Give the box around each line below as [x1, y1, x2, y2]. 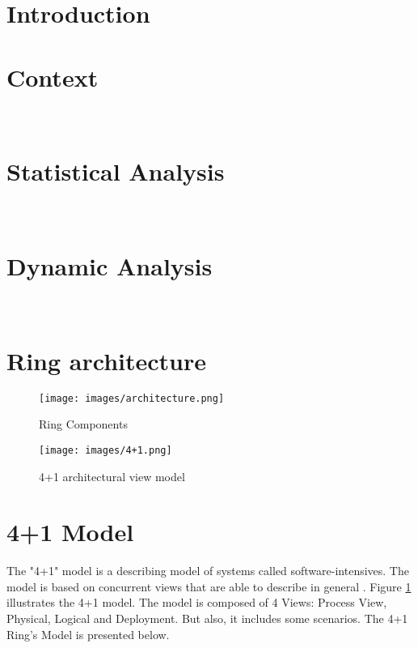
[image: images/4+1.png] [39, 444, 172, 456]
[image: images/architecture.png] [39, 392, 225, 404]
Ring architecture [6, 343, 206, 377]
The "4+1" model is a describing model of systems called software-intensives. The [6, 562, 409, 579]
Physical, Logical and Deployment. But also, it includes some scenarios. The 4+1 [6, 610, 408, 627]
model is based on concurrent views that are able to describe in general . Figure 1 [6, 578, 412, 595]
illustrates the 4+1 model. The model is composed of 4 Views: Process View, [6, 594, 387, 611]
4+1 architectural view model [39, 467, 185, 484]
